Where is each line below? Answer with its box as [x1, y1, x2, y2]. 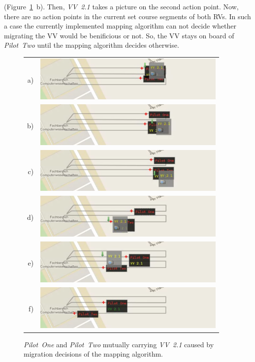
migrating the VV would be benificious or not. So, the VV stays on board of [4, 30, 234, 40]
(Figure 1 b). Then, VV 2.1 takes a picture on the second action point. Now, [4, 1, 239, 11]
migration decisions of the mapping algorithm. [24, 349, 163, 359]
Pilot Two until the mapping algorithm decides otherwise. [4, 40, 179, 50]
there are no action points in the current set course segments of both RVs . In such [4, 11, 251, 21]
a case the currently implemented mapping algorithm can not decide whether [4, 21, 236, 31]
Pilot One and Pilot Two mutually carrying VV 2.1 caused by [24, 339, 214, 349]
